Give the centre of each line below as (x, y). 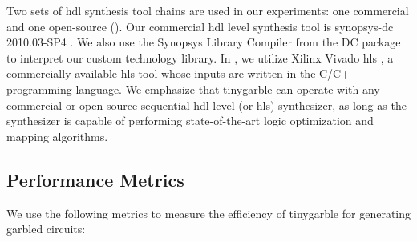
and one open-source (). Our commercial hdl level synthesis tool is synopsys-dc (200, 26)
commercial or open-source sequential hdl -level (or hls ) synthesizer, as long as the (206, 105)
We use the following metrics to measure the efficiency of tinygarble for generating (209, 213)
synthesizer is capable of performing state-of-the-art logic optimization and (190, 121)
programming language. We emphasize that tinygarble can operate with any (193, 89)
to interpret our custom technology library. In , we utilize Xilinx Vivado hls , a (200, 57)
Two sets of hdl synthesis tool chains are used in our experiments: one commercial (208, 10)
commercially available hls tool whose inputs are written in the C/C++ (183, 73)
